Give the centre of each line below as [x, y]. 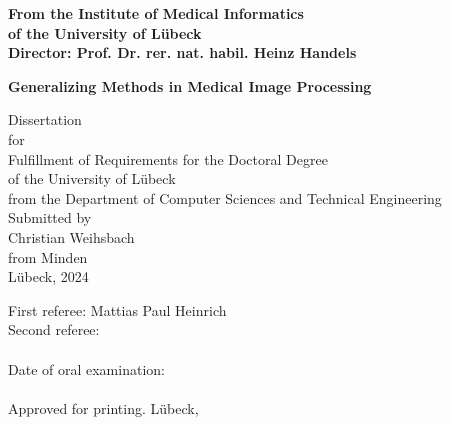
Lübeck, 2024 [48, 276]
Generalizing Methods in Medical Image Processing [190, 85]
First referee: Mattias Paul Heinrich [117, 309]
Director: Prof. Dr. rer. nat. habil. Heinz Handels [182, 52]
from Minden [48, 256]
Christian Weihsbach [71, 236]
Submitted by [50, 217]
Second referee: [54, 329]
